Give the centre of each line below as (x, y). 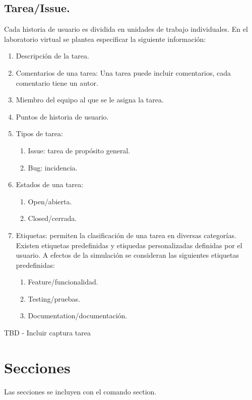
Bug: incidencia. (53, 167)
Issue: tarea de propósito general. (79, 150)
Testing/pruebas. (54, 298)
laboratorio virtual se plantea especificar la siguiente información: (105, 39)
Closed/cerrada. (52, 218)
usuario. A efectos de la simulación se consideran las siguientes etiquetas (127, 255)
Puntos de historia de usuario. (62, 116)
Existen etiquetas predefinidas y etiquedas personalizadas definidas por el (129, 245)
